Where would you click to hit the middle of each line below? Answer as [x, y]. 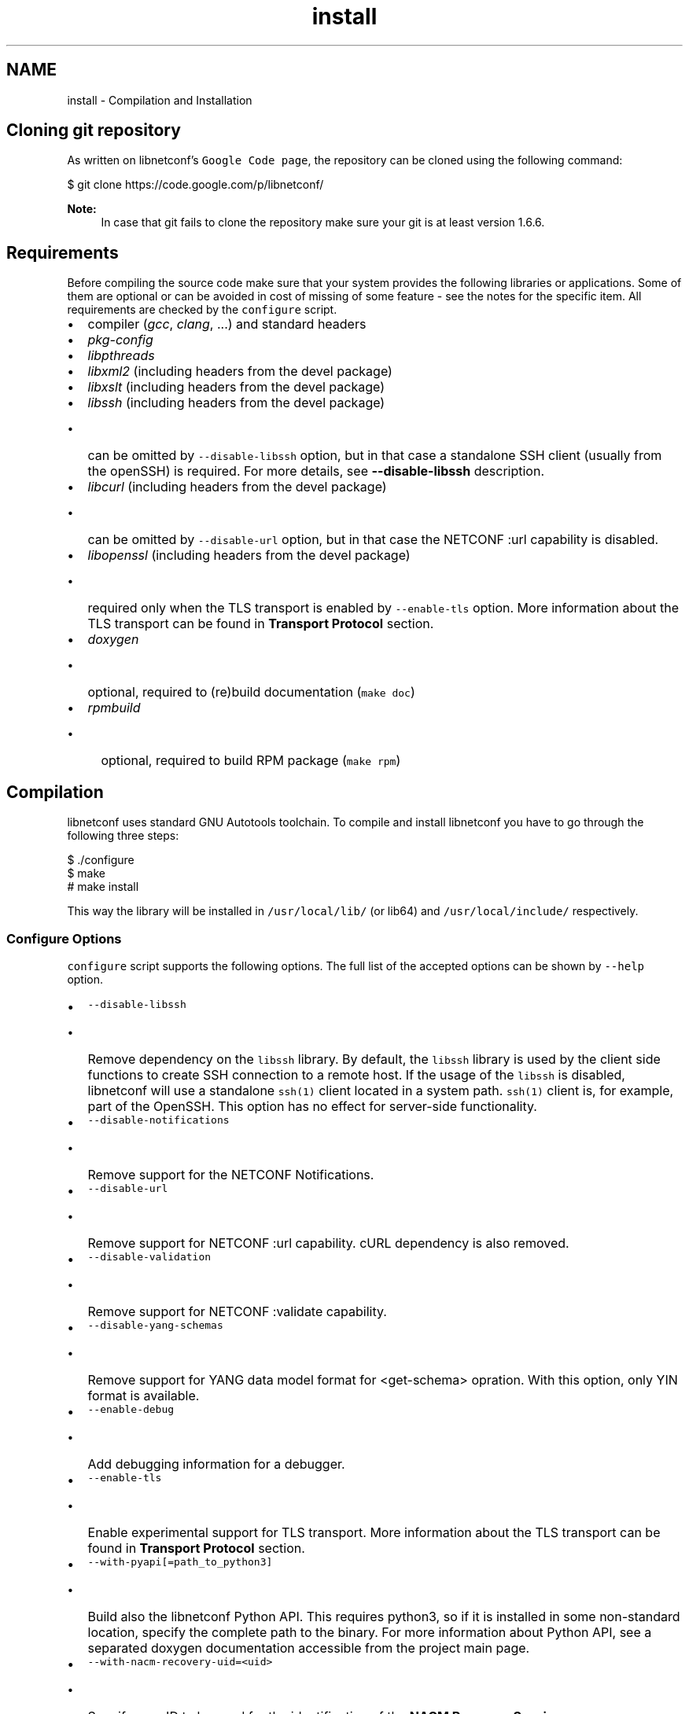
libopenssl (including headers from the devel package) [249, 555]
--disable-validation [149, 1256]
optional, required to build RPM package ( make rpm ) [251, 761]
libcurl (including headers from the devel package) [237, 487]
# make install [103, 887]
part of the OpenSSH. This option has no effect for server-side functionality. [312, 1106]
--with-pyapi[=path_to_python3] [180, 1561]
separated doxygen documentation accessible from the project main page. [309, 1648]
